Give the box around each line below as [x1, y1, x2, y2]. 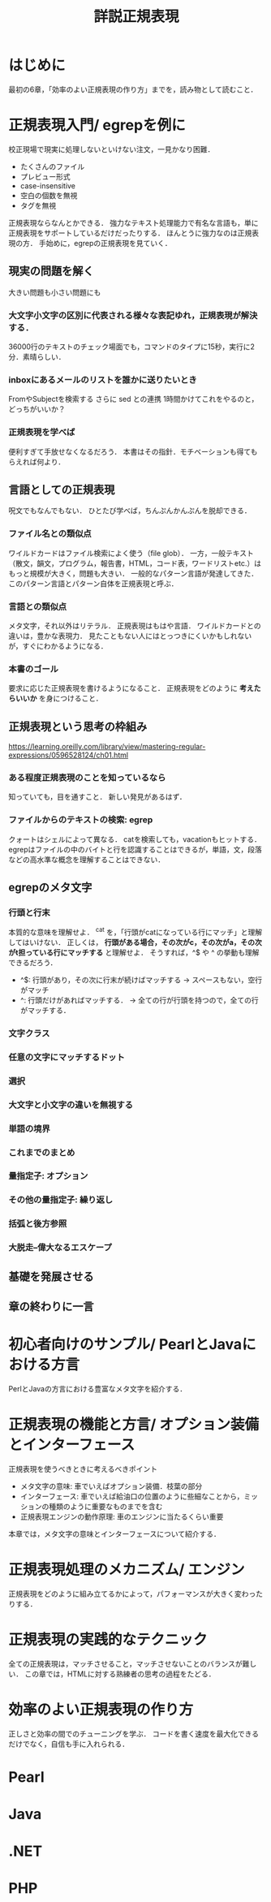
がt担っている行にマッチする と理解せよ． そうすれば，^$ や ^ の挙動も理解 [8, 947, 260, 958]
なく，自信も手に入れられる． [29, 1739, 130, 1749]
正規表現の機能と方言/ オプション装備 [8, 1416, 260, 1434]
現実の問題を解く [8, 265, 94, 278]
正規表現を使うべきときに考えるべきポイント [8, 1464, 158, 1473]
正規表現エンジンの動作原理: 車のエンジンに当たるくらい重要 [19, 1512, 224, 1521]
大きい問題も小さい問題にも [8, 287, 101, 297]
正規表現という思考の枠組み [8, 719, 148, 733]
